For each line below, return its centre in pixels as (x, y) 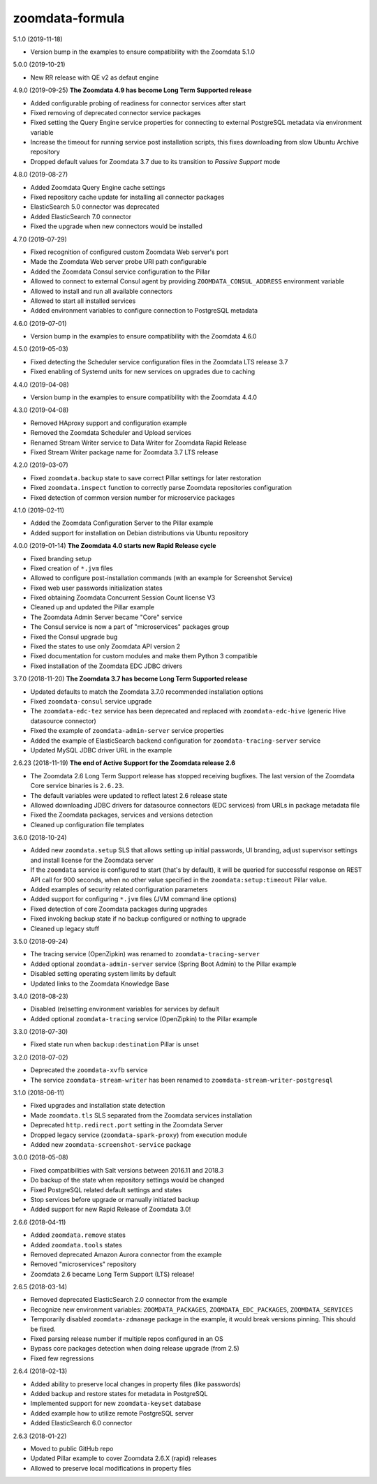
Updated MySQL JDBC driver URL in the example (101, 750)
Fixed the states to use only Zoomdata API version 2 (105, 646)
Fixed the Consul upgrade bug (74, 637)
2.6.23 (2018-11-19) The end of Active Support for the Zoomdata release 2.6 (124, 763)
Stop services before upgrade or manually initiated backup (115, 1199)
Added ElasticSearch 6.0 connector (81, 1423)
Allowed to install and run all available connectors (102, 291)
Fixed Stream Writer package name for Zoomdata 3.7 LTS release (124, 452)
